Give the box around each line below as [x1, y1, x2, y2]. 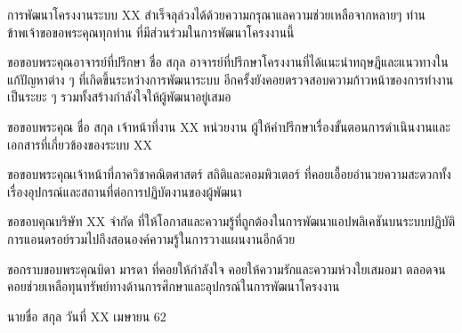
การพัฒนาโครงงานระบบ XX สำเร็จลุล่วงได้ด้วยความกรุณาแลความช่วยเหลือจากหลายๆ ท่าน [7, 5, 426, 23]
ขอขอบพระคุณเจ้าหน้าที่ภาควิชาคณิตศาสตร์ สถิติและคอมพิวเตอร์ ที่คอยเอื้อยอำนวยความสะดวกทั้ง [7, 165, 451, 183]
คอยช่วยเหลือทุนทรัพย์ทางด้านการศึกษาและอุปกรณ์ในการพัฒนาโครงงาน [7, 277, 340, 296]
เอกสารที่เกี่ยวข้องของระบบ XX [7, 134, 152, 153]
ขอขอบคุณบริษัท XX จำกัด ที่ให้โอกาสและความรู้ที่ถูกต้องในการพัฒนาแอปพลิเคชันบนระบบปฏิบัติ [7, 212, 456, 231]
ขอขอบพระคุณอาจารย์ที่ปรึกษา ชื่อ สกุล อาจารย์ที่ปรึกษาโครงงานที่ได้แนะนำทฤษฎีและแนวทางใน [7, 53, 449, 71]
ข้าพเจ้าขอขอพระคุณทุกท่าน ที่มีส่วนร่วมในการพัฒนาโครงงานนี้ [7, 22, 295, 41]
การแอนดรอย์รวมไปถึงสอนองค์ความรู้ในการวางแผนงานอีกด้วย [7, 229, 296, 248]
